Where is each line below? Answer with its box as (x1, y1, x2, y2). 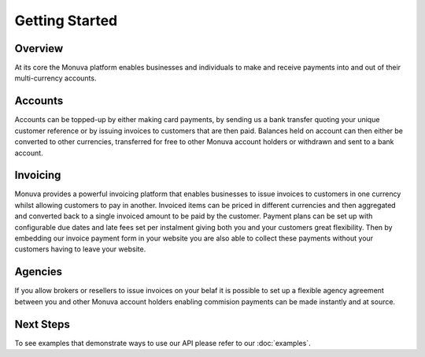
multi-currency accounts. (14, 73, 97, 83)
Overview (14, 42, 64, 55)
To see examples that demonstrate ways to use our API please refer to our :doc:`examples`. (14, 338, 311, 348)
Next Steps (14, 318, 70, 331)
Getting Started (14, 12, 118, 29)
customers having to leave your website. (14, 244, 146, 254)
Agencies (14, 265, 63, 279)
